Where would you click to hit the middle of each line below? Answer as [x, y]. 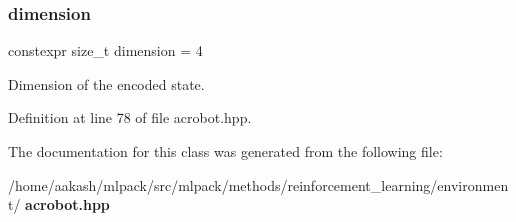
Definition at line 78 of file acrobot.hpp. [130, 117]
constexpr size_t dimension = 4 [105, 50]
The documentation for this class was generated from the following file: [225, 151]
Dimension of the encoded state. [106, 83]
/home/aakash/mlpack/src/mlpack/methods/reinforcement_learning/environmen [258, 184]
